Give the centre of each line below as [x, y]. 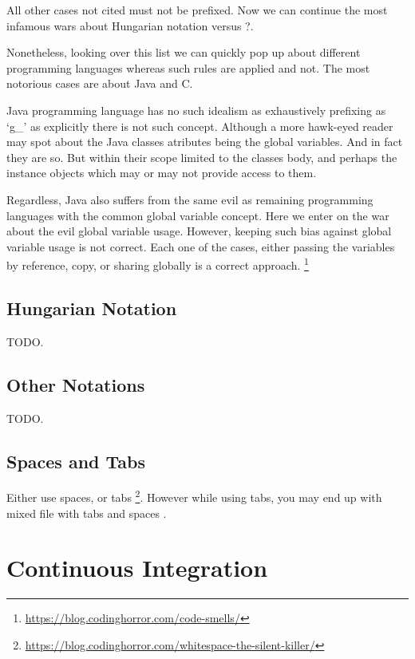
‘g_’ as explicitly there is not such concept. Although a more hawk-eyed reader [200, 126]
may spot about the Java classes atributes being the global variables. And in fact [205, 142]
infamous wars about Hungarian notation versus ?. [130, 25]
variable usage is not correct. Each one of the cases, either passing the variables [201, 246]
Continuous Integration [137, 568]
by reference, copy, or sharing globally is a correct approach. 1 [158, 264]
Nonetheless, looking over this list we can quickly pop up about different [184, 52]
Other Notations [76, 384]
